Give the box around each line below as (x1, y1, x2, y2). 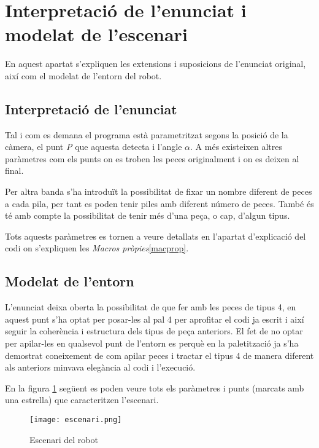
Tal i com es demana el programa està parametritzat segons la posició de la (5, 128, 288, 141)
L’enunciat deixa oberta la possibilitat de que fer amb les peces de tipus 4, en (5, 301, 296, 313)
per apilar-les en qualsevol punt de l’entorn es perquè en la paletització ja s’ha (5, 337, 299, 350)
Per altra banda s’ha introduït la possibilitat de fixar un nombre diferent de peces (5, 185, 312, 198)
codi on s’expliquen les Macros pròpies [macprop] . (5, 242, 189, 254)
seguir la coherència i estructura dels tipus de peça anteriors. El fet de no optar (5, 324, 303, 337)
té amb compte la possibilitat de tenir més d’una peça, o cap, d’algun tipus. (5, 209, 290, 222)
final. (5, 164, 24, 177)
